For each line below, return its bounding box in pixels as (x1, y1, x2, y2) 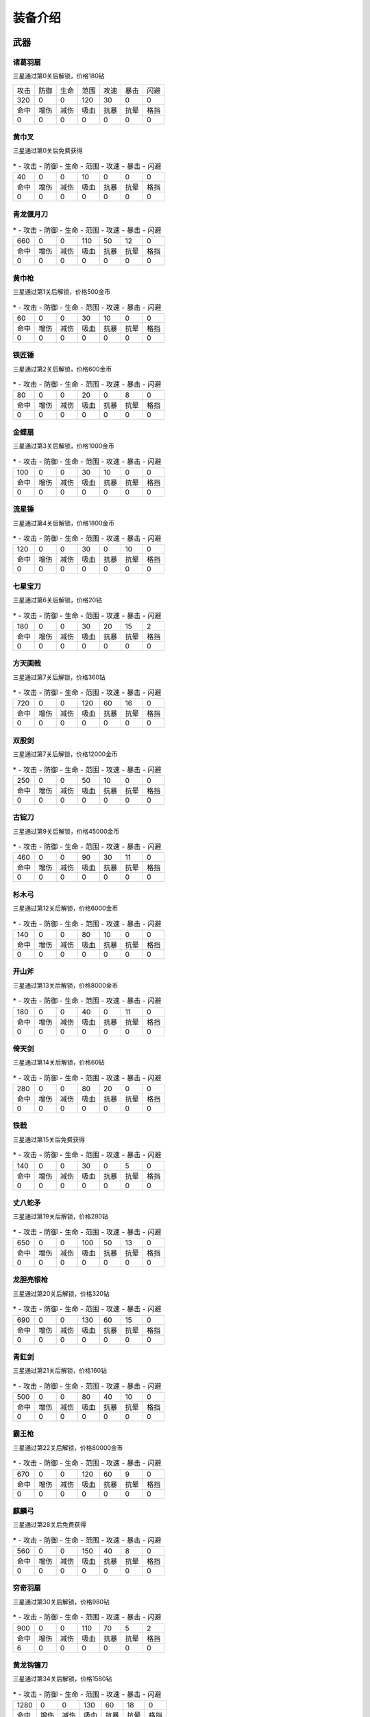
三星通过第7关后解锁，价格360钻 (12, 673, 106, 681)
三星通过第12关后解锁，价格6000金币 (12, 904, 119, 913)
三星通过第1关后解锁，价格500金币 (12, 288, 111, 296)
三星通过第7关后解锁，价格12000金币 (12, 750, 118, 758)
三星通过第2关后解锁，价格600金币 (12, 365, 112, 373)
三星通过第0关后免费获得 (12, 146, 83, 155)
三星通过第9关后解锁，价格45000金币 (12, 827, 120, 835)
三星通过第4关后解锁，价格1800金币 (12, 519, 115, 527)
